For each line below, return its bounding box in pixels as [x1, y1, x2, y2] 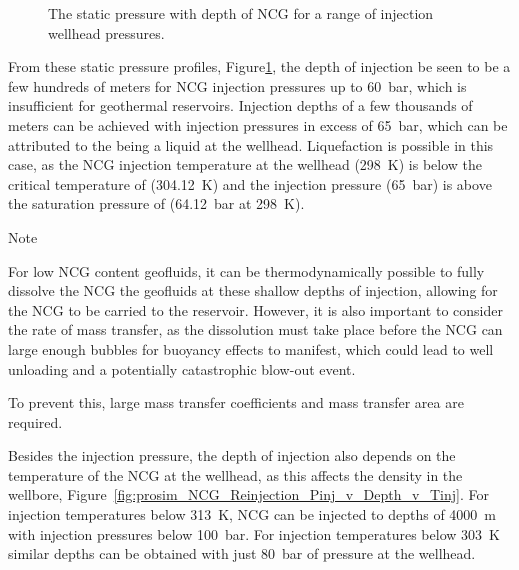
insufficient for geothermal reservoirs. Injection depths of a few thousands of [8, 95, 473, 116]
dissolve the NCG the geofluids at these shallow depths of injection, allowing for [8, 280, 498, 301]
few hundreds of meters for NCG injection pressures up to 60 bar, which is [8, 75, 467, 96]
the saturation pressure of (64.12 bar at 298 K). [8, 193, 305, 214]
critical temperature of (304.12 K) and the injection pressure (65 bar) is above [8, 173, 492, 194]
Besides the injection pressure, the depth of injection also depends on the [8, 445, 456, 466]
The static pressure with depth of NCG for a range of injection [48, 3, 434, 23]
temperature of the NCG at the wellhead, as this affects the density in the [8, 464, 463, 485]
